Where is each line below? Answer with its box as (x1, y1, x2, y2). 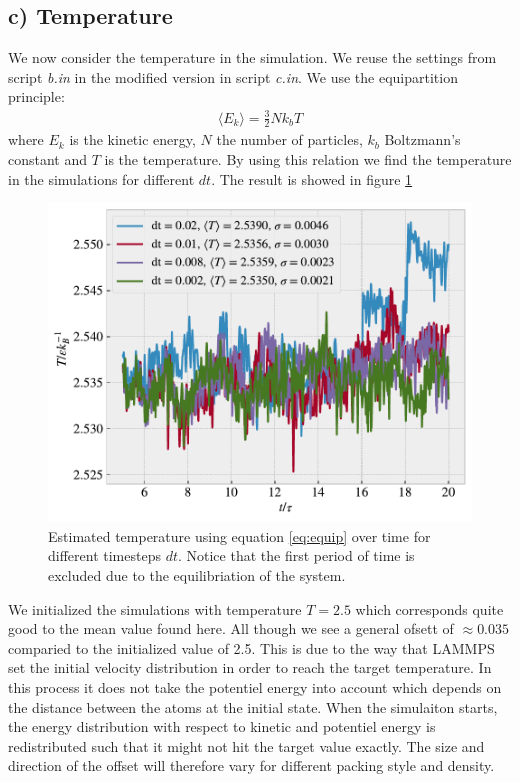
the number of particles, (216, 129, 363, 150)
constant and (8, 148, 88, 169)
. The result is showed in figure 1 (211, 168, 413, 189)
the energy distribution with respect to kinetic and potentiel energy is (8, 716, 436, 737)
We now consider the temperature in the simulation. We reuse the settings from (8, 47, 497, 68)
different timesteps (48, 545, 161, 566)
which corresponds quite (355, 598, 504, 619)
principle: (8, 86, 65, 107)
